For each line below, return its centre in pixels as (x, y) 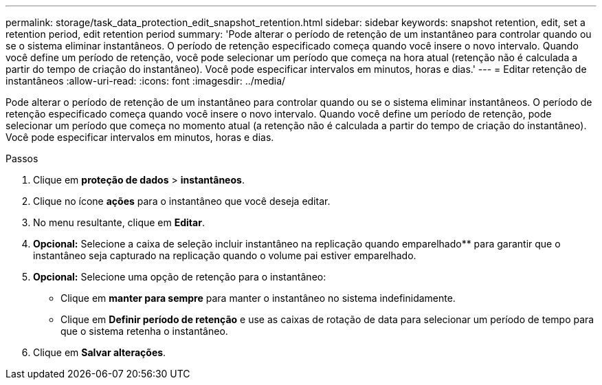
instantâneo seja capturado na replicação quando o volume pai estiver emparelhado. (225, 255)
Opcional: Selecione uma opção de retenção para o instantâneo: (180, 277)
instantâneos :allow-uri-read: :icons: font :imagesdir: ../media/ (146, 81)
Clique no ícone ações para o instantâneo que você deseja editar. (182, 201)
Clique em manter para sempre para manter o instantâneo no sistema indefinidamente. (258, 298)
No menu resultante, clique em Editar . (119, 222)
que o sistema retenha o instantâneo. (144, 331)
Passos (22, 158)
